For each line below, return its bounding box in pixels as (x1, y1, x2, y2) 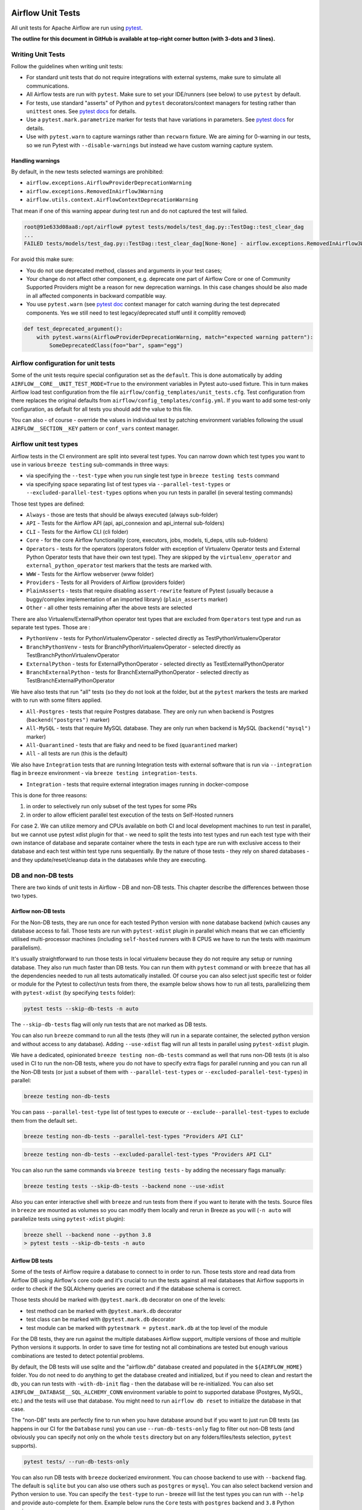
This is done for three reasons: (11, 792, 87, 799)
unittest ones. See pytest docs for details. (26, 108, 137, 115)
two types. (11, 892, 38, 899)
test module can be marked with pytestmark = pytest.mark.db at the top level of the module (26, 1324, 268, 1331)
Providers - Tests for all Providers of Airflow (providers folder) (26, 579, 185, 586)
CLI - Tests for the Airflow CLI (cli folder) (26, 528, 129, 535)
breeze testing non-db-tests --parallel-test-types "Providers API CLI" (24, 1133, 244, 1140)
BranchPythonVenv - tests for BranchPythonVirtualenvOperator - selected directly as (26, 643, 241, 651)
